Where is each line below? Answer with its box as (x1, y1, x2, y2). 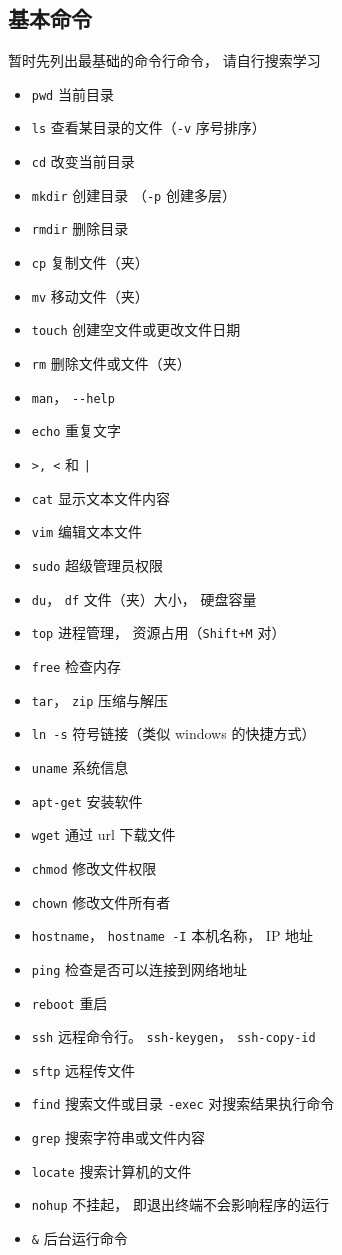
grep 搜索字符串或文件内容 (31, 1127, 206, 1148)
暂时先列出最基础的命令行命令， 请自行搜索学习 (8, 50, 321, 71)
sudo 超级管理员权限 (31, 554, 164, 575)
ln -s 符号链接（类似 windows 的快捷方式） (31, 723, 316, 744)
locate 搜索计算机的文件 (31, 1160, 192, 1181)
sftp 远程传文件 (31, 1059, 136, 1080)
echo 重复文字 (31, 420, 122, 441)
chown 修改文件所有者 (31, 891, 171, 912)
